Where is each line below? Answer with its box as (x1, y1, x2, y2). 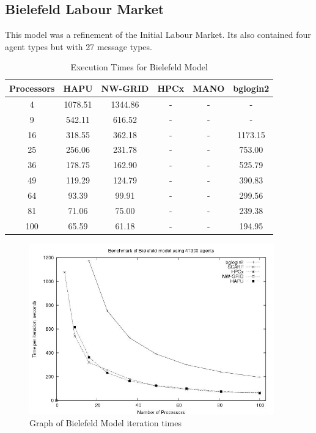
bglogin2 (233, 81, 270, 94)
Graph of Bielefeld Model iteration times (29, 416, 182, 429)
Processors (9, 81, 55, 94)
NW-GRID (101, 81, 149, 94)
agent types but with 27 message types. (5, 40, 152, 53)
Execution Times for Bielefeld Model (70, 61, 208, 73)
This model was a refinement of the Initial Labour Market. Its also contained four (5, 28, 311, 41)
